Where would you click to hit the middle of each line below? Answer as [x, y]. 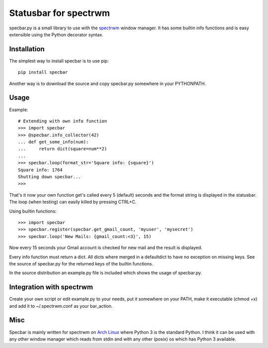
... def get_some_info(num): [53, 142]
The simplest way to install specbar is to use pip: [59, 61]
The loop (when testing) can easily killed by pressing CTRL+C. [73, 202]
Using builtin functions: [33, 211]
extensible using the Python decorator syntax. [56, 34]
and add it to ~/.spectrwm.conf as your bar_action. [61, 306]
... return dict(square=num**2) [63, 149]
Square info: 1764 [40, 170]
